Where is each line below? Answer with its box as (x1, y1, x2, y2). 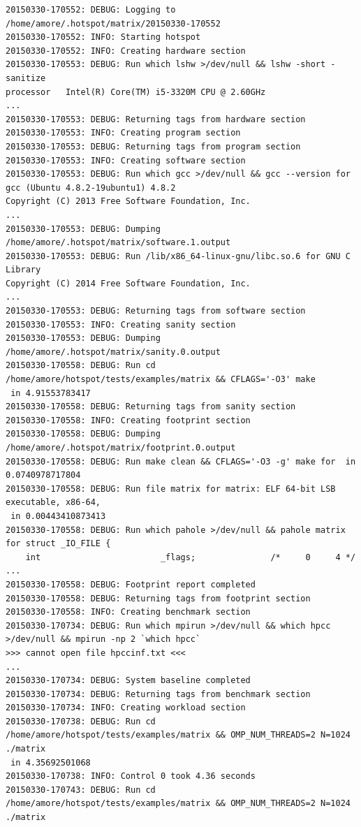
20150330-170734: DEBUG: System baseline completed (6, 675, 251, 686)
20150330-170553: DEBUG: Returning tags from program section (6, 141, 301, 152)
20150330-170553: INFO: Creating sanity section (6, 319, 236, 330)
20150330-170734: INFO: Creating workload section (6, 703, 246, 713)
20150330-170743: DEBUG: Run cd (6, 784, 156, 795)
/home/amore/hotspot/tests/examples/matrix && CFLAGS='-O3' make (6, 374, 316, 385)
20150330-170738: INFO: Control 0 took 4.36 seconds (6, 771, 256, 782)
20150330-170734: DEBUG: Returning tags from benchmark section (6, 689, 311, 699)
